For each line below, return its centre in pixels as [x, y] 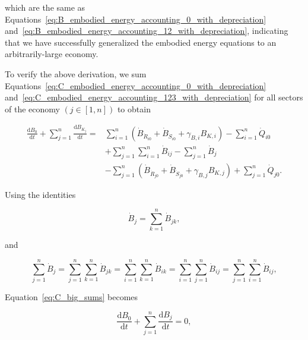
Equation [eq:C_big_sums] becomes [72, 297]
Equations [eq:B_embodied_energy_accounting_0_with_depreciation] [136, 19]
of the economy [32, 108]
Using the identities [40, 194]
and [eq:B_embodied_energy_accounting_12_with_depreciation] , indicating [147, 31]
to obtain [134, 108]
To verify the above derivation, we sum [76, 73]
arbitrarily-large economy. [52, 54]
